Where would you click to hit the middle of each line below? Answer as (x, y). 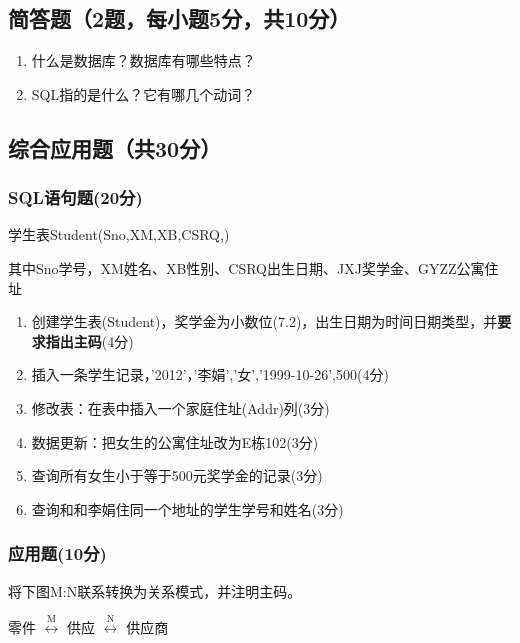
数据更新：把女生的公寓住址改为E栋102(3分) (175, 441)
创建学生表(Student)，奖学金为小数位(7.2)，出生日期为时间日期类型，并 (264, 321)
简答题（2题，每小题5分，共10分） (179, 18)
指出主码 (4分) (89, 340)
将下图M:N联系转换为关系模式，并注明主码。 (155, 590)
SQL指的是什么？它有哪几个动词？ (143, 93)
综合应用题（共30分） (115, 147)
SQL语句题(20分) (75, 197)
